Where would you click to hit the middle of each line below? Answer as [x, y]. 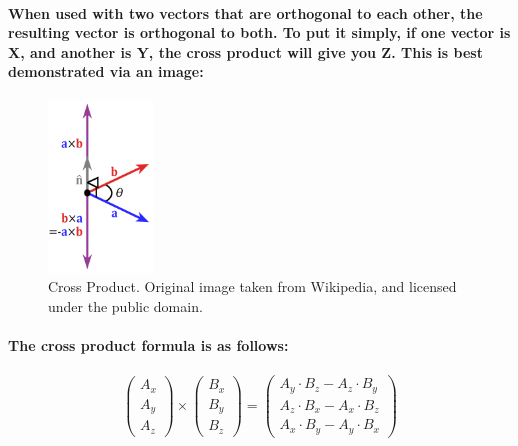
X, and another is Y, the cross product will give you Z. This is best [245, 51]
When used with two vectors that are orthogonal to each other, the [245, 12]
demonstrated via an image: [106, 71]
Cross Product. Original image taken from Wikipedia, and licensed [252, 286]
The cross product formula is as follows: [148, 345]
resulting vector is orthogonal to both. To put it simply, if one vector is [259, 32]
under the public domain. [125, 306]
